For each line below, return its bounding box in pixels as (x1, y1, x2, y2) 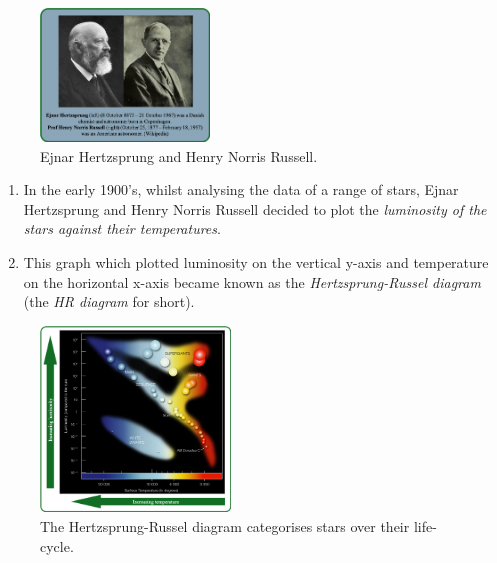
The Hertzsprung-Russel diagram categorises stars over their (40, 516, 410, 536)
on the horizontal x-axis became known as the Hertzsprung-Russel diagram (23, 271, 481, 292)
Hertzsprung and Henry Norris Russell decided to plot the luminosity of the (23, 198, 487, 219)
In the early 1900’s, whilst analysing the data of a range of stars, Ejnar (23, 179, 459, 200)
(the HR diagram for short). (23, 291, 195, 312)
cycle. (40, 535, 74, 556)
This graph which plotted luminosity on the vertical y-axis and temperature (23, 251, 489, 272)
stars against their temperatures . (23, 218, 221, 239)
